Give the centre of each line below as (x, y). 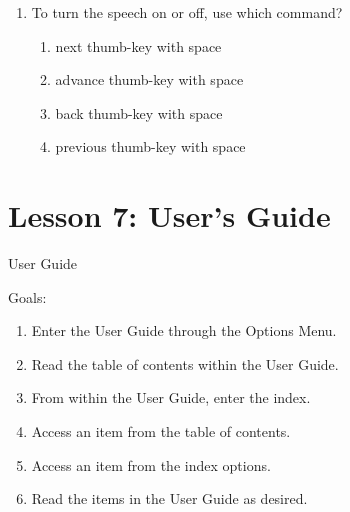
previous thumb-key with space (150, 146)
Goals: (27, 296)
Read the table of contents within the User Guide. (185, 363)
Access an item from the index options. (151, 464)
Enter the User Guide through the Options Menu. (184, 330)
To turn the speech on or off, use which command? (187, 12)
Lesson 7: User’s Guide (169, 215)
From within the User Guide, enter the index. (171, 397)
